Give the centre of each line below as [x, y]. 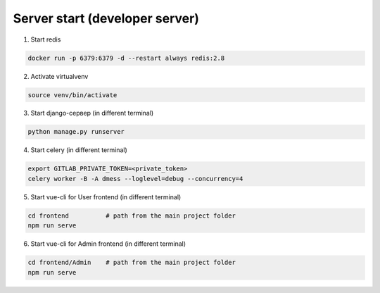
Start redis [46, 39]
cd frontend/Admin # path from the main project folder [132, 263]
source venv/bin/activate [72, 95]
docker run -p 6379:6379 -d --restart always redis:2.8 [126, 58]
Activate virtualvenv [59, 76]
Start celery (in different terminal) [79, 150]
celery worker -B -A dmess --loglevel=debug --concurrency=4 [135, 179]
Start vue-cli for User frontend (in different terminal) [106, 197]
